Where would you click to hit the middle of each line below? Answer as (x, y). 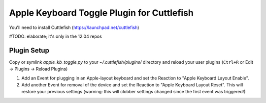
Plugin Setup (29, 50)
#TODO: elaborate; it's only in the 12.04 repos (55, 36)
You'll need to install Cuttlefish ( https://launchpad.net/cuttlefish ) (74, 27)
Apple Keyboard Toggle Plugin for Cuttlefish (101, 13)
